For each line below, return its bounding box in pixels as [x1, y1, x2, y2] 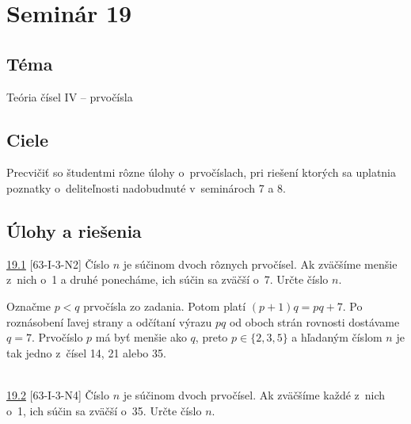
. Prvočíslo [31, 329, 83, 346]
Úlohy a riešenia [6, 218, 142, 243]
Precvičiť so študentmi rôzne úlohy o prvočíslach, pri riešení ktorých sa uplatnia [6, 164, 396, 181]
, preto [195, 329, 228, 346]
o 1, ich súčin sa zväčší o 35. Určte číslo [6, 402, 202, 418]
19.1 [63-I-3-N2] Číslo [6, 255, 109, 272]
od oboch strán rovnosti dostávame [229, 313, 400, 330]
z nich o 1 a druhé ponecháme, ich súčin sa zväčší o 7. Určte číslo [6, 271, 329, 288]
